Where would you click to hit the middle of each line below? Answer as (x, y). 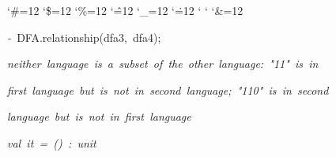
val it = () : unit (52, 142)
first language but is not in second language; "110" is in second (168, 90)
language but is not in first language (99, 116)
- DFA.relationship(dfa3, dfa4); (84, 37)
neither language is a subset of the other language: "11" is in (163, 64)
